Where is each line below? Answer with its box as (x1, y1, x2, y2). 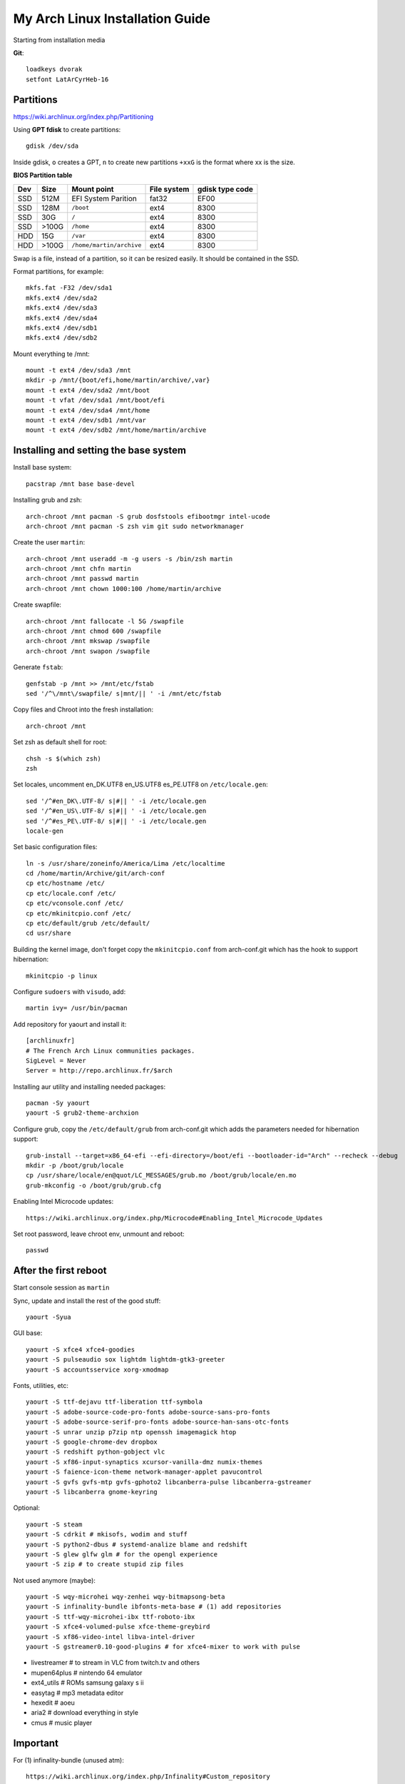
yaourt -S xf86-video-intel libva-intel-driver (26, 1633, 195, 1641)
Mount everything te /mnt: (13, 350, 91, 358)
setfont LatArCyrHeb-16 (26, 75, 109, 83)
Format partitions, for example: (13, 267, 104, 275)
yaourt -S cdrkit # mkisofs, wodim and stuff (26, 1531, 188, 1539)
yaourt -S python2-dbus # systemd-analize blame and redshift (26, 1540, 248, 1549)
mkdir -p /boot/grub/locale (26, 1162, 124, 1170)
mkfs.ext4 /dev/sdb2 (26, 334, 98, 342)
